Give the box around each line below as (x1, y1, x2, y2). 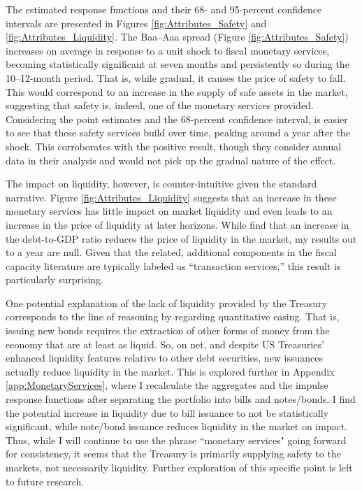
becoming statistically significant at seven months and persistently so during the (6, 57, 349, 71)
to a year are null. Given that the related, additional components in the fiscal (6, 245, 337, 259)
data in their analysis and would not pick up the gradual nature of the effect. (6, 152, 336, 167)
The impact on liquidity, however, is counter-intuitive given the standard (6, 176, 317, 191)
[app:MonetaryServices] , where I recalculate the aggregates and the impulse (6, 378, 328, 392)
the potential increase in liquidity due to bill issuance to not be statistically (6, 405, 329, 420)
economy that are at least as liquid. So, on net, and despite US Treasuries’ (6, 336, 324, 351)
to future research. (6, 474, 85, 488)
